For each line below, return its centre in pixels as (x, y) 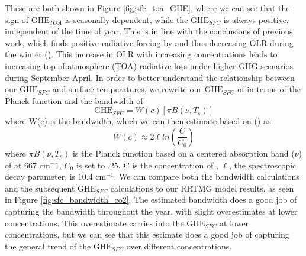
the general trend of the (48, 246)
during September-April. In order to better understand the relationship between (150, 77)
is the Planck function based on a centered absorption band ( (183, 153)
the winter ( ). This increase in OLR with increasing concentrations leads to (141, 54)
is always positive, (256, 19)
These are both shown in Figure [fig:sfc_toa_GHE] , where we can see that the (147, 8)
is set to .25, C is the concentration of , (147, 165)
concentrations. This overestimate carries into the (94, 223)
